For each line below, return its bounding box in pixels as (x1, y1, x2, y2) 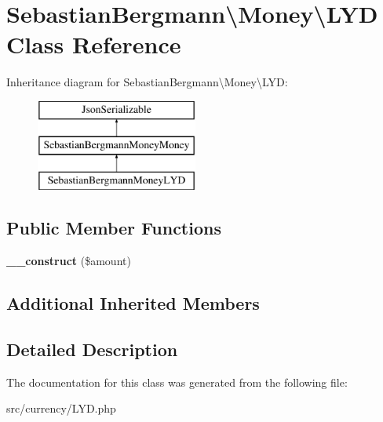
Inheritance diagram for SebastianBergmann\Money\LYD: (6, 74, 288, 90)
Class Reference (6, 28, 181, 60)
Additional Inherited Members (6, 291, 260, 315)
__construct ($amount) (6, 253, 131, 269)
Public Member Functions (6, 216, 221, 240)
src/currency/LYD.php (6, 400, 116, 417)
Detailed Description (6, 337, 178, 361)
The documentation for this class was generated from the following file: (6, 373, 348, 390)
